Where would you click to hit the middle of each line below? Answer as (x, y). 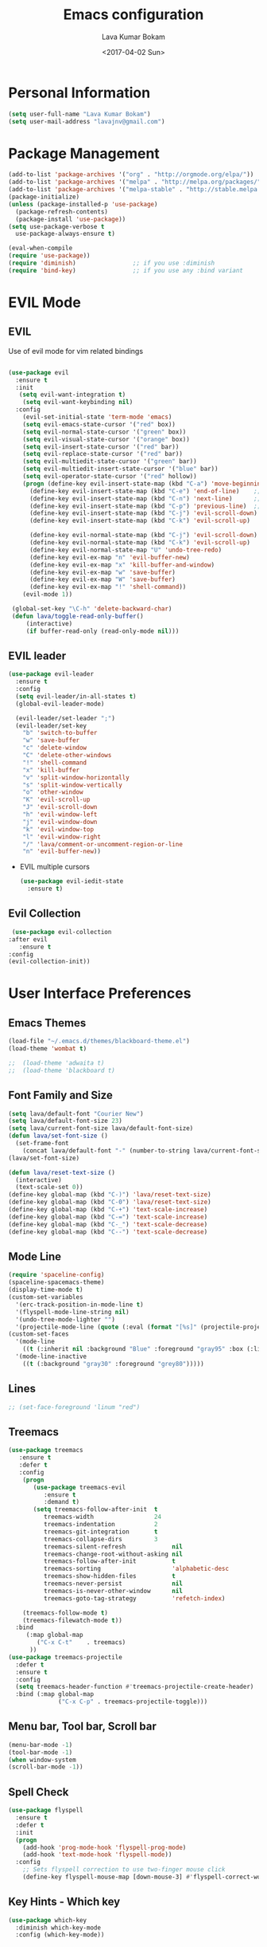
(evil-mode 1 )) (48, 595)
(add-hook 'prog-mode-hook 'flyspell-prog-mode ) (104, 1847)
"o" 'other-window (53, 792)
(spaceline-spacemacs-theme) (56, 1282)
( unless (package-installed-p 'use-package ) (83, 204)
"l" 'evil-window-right (62, 837)
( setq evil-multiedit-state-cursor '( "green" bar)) (110, 461)
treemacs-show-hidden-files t (110, 1576)
